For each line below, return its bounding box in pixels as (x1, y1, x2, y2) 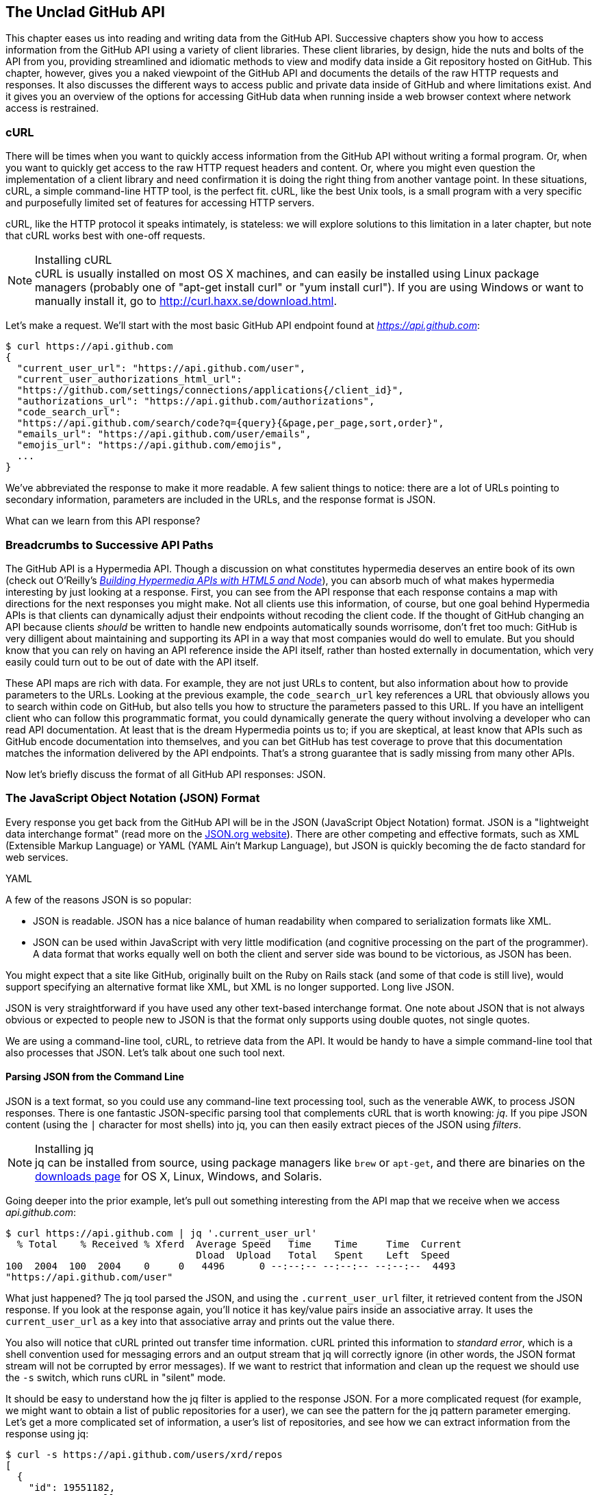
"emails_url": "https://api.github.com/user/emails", (16, 428, 311, 440)
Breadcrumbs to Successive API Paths (5, 537, 214, 552)
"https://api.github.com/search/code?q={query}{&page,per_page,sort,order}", (16, 417, 444, 429)
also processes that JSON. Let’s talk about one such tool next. (5, 1046, 285, 1058)
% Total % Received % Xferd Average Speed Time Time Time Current (16, 1238, 461, 1250)
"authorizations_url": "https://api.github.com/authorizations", (16, 396, 375, 407)
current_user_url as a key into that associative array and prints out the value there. (5, 1315, 395, 1327)
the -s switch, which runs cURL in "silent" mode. (5, 1371, 226, 1383)
